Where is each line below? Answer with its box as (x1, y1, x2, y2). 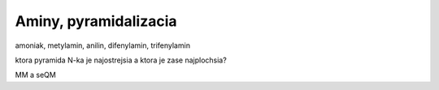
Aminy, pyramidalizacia (15, 12, 178, 30)
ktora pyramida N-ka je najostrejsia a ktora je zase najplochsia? (15, 55, 227, 65)
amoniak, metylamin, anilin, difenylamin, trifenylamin (15, 41, 191, 50)
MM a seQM (15, 70, 56, 80)
